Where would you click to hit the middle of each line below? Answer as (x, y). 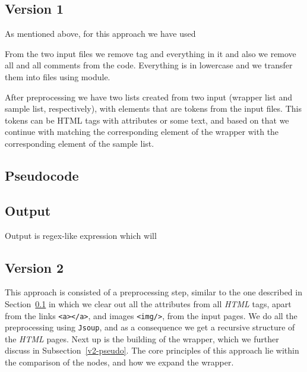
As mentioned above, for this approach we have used (100, 34)
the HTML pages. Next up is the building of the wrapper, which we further (142, 338)
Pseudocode (42, 175)
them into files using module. (58, 76)
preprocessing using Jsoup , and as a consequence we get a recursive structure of (150, 327)
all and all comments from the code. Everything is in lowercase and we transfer (149, 65)
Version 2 (34, 267)
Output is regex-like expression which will (81, 235)
